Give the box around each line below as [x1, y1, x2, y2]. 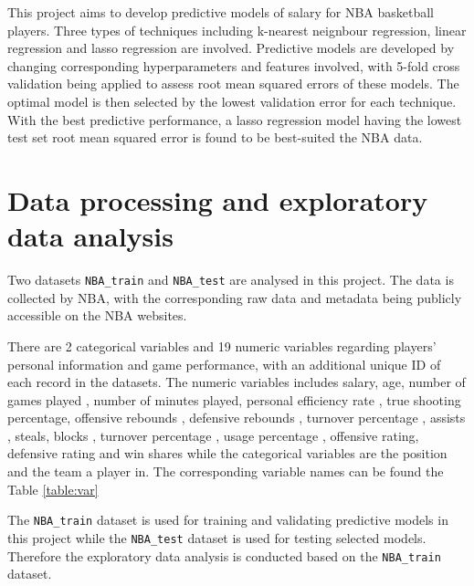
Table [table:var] [7, 479, 99, 498]
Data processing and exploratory [7, 181, 428, 218]
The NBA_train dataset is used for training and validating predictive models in [7, 510, 448, 529]
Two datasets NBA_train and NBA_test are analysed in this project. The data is [7, 270, 454, 289]
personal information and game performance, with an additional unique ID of [7, 354, 441, 373]
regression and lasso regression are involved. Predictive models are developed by [7, 38, 455, 58]
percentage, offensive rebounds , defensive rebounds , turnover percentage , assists [7, 408, 466, 427]
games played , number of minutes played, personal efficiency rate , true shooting [7, 390, 461, 409]
